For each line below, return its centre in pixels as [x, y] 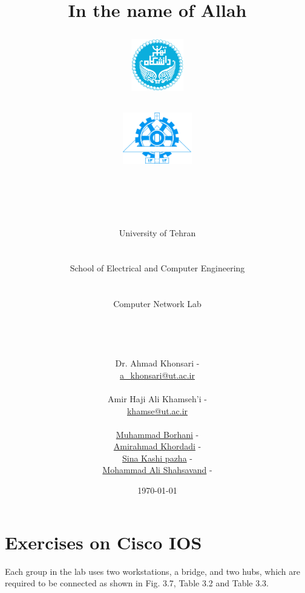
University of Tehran [157, 232]
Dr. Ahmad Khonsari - [157, 363]
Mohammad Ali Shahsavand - [157, 470]
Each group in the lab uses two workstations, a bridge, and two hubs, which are [153, 571]
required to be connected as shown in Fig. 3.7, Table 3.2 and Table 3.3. [137, 583]
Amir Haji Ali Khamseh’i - [157, 398]
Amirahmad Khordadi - [157, 446]
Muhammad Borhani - [157, 434]
